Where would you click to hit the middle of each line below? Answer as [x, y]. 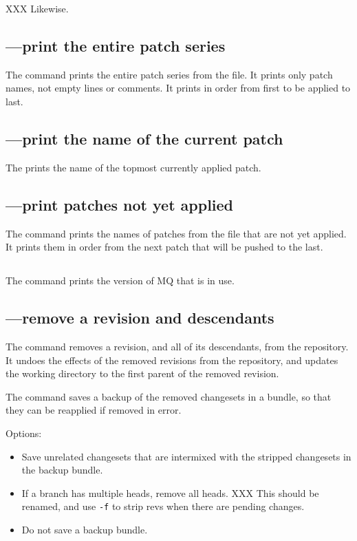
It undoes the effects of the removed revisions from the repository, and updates [172, 360]
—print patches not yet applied [120, 204]
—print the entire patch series [116, 45]
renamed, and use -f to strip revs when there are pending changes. [163, 506]
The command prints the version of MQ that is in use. [120, 280]
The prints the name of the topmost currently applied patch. [133, 167]
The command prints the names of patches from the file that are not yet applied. [176, 233]
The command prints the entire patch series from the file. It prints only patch [169, 74]
